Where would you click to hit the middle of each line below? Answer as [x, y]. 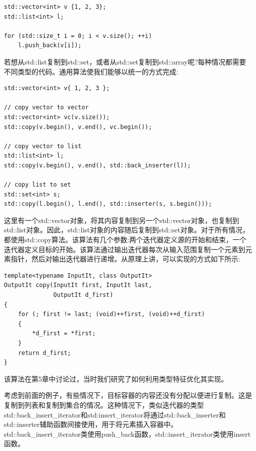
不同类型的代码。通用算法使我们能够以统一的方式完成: [91, 71]
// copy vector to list [43, 146]
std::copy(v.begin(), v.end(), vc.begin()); [78, 127]
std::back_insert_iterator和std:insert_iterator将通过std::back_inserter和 [115, 414]
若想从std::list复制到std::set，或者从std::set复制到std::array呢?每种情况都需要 [125, 61]
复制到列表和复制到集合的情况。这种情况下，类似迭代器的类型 [104, 404]
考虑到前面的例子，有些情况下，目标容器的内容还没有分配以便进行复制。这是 [128, 395]
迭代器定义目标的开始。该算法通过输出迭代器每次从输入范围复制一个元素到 [125, 249]
